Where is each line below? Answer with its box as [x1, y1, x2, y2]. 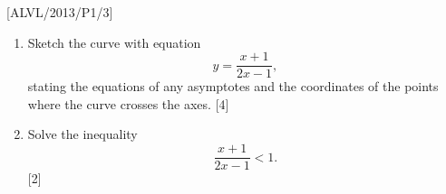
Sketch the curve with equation [27, 32, 201, 51]
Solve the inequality [27, 125, 138, 143]
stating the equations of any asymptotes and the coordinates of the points [27, 77, 439, 96]
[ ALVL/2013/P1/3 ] [6, 3, 113, 21]
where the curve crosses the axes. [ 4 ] [27, 94, 229, 113]
